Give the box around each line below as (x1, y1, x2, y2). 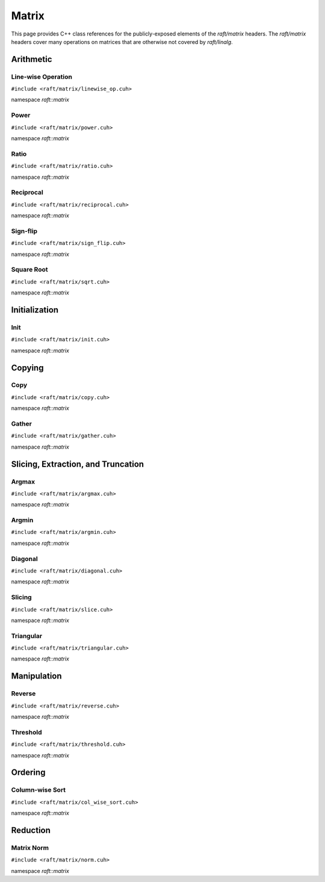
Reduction (11, 825, 51, 835)
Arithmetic (11, 54, 52, 64)
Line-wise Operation (11, 72, 72, 81)
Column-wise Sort (11, 786, 66, 794)
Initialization (11, 305, 59, 315)
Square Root (11, 266, 48, 274)
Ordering (11, 768, 46, 778)
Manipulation (11, 671, 63, 682)
